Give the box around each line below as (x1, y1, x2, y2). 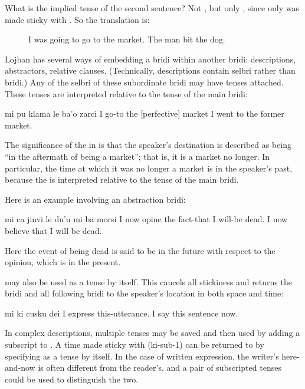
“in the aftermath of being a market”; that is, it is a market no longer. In (5, 150, 270, 162)
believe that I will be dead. (5, 224, 102, 236)
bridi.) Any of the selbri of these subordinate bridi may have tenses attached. (5, 75, 284, 88)
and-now (5, 361, 35, 374)
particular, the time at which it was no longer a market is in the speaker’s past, (5, 161, 293, 174)
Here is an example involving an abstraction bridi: (5, 193, 186, 205)
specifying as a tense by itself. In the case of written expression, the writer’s (5, 350, 279, 362)
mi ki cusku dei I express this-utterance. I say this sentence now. (5, 306, 238, 319)
